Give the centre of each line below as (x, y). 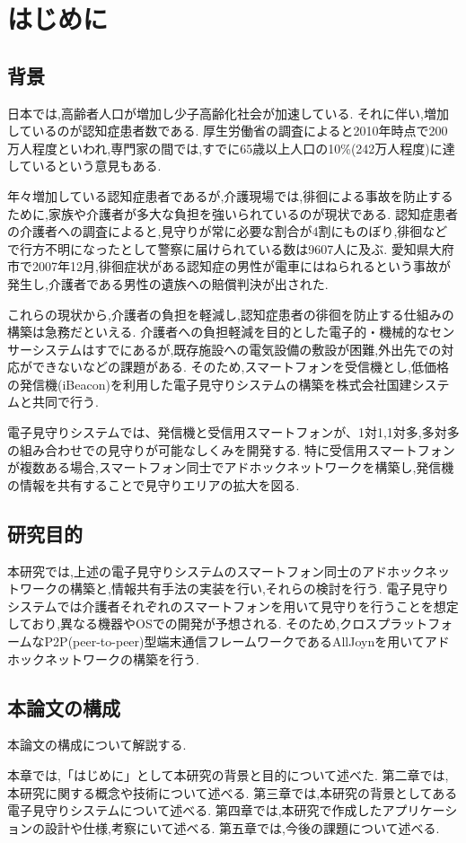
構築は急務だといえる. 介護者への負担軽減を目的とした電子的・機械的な (219, 332)
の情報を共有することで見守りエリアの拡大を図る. (154, 484)
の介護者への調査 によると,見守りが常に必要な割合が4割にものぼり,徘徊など (228, 231)
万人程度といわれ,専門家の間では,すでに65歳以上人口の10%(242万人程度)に (225, 148)
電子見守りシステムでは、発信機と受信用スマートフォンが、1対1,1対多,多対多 (233, 432)
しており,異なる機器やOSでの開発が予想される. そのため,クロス (193, 623)
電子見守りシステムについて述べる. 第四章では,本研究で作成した (195, 810)
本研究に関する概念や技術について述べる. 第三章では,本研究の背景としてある (233, 792)
